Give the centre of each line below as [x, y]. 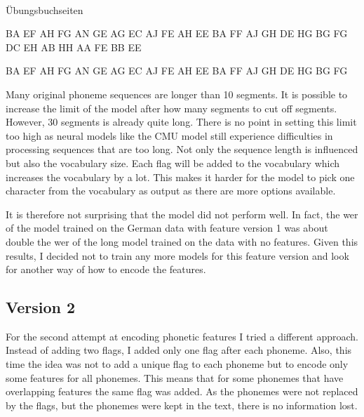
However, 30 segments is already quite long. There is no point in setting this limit [181, 122]
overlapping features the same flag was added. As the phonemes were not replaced [182, 391]
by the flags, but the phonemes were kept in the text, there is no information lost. [182, 405]
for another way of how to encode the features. [106, 269]
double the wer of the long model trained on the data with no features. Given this [182, 241]
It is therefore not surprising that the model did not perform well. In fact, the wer [182, 214]
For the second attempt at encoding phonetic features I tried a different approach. [182, 336]
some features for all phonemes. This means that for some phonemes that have [175, 377]
